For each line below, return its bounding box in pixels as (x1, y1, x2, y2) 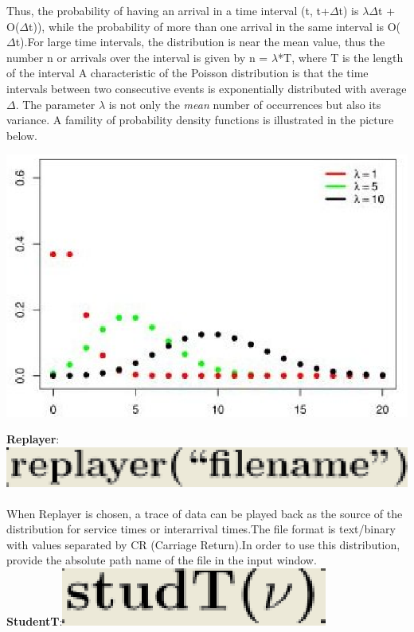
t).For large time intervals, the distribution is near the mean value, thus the (15, 33, 385, 50)
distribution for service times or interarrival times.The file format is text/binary (6, 521, 396, 537)
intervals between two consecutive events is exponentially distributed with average (6, 80, 407, 96)
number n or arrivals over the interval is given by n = (6, 49, 268, 65)
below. (6, 127, 37, 143)
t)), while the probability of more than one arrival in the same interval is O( (29, 18, 401, 34)
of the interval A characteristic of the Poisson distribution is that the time (6, 64, 369, 81)
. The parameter (15, 96, 96, 112)
